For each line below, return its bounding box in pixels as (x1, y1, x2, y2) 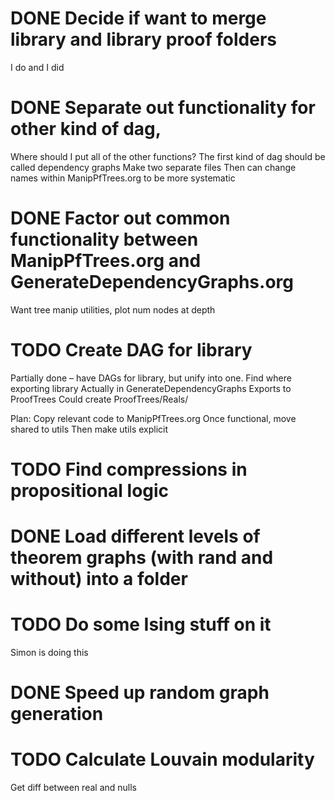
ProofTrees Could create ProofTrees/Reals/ (10, 393, 189, 405)
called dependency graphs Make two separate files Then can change (10, 161, 297, 173)
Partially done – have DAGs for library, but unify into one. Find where (10, 372, 292, 384)
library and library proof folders (10, 28, 278, 51)
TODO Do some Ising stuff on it (10, 613, 272, 636)
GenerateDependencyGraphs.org (10, 271, 294, 294)
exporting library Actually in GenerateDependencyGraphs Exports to (10, 382, 292, 394)
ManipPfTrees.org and (10, 250, 202, 272)
